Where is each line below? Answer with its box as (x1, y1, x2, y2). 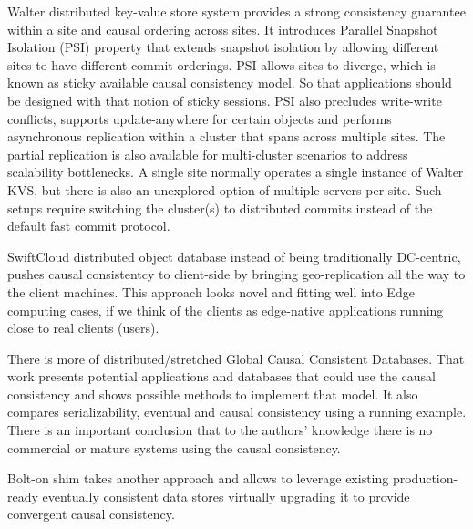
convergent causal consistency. (7, 504, 175, 524)
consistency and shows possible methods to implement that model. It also (7, 384, 418, 403)
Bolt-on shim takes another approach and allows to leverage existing (7, 469, 389, 488)
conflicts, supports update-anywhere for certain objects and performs (7, 109, 392, 128)
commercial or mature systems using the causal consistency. (7, 438, 341, 457)
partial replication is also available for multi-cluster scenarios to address (7, 144, 408, 163)
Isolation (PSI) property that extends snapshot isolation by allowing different (7, 37, 439, 57)
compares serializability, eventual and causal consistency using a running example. (7, 402, 467, 421)
